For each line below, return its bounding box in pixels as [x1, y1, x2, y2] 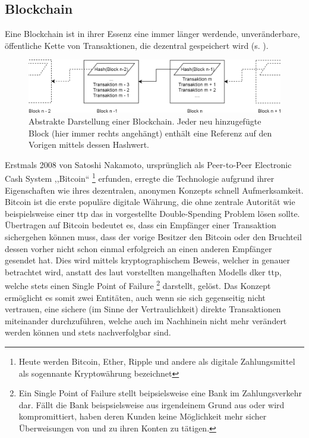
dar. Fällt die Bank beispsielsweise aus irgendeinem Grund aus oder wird [18, 398, 285, 411]
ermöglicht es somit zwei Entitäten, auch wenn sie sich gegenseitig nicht [5, 291, 266, 303]
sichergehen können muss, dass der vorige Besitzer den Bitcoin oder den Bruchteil [5, 231, 302, 243]
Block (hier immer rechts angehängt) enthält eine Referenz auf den [29, 126, 272, 139]
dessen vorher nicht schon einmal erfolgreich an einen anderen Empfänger [5, 242, 272, 254]
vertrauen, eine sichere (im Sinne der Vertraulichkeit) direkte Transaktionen [5, 303, 281, 315]
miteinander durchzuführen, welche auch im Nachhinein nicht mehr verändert [5, 314, 287, 327]
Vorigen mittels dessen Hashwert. [29, 138, 149, 151]
